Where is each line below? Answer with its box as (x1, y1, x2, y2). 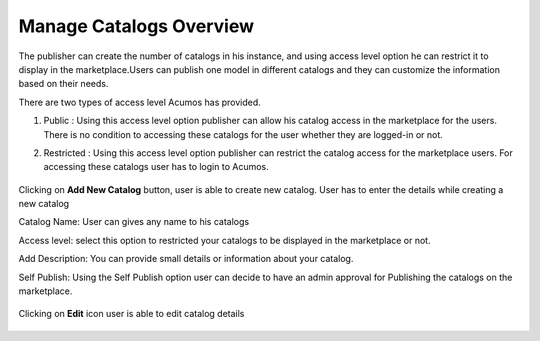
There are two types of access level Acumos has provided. (18, 96, 262, 108)
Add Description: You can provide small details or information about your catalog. (18, 253, 354, 265)
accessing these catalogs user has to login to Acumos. (43, 161, 269, 173)
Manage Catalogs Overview (18, 15, 255, 37)
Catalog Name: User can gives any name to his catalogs (18, 216, 250, 228)
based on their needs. (18, 78, 109, 90)
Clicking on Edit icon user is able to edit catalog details (18, 308, 245, 320)
